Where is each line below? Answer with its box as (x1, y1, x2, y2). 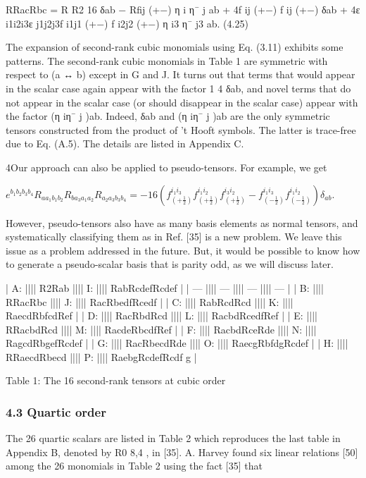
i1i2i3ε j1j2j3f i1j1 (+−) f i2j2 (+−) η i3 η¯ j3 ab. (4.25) (6, 16, 248, 30)
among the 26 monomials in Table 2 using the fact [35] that (6, 458, 263, 473)
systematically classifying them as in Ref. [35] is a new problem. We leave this (6, 229, 342, 244)
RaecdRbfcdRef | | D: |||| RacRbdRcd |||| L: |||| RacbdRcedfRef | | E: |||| (6, 308, 317, 323)
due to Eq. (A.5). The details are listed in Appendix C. (6, 136, 244, 151)
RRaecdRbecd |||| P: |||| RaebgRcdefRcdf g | (6, 349, 197, 364)
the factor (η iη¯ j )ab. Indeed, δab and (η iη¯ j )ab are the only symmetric (6, 109, 330, 123)
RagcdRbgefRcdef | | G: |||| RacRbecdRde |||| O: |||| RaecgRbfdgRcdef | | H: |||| (6, 336, 348, 350)
